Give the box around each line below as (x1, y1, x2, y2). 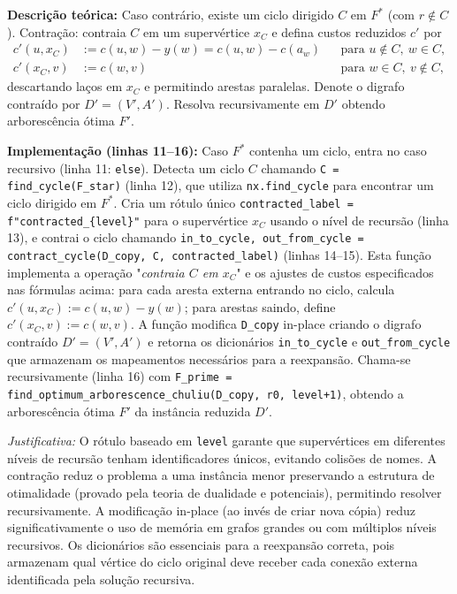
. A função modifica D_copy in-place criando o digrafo (130, 315, 422, 333)
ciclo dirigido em (7, 193, 97, 211)
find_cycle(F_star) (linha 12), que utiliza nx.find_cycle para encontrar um (7, 176, 434, 194)
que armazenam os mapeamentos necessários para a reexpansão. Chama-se (7, 349, 411, 368)
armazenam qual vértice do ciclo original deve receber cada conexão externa (7, 552, 418, 571)
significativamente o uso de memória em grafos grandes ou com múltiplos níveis (7, 518, 437, 537)
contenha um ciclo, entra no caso (248, 141, 427, 160)
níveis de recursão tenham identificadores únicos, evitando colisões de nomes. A (7, 448, 437, 467)
